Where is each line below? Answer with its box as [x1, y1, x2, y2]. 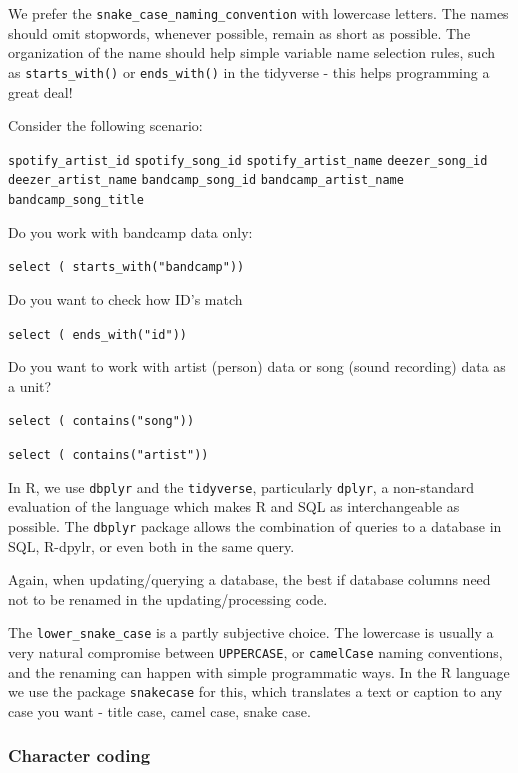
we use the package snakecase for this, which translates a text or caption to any [8, 681, 503, 702]
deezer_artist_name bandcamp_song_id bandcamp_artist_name [8, 173, 404, 188]
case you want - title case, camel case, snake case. [8, 700, 311, 721]
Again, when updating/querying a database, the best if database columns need [8, 569, 491, 590]
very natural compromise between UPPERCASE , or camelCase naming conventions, [8, 642, 503, 662]
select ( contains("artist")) [8, 448, 209, 462]
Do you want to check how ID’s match [8, 288, 243, 309]
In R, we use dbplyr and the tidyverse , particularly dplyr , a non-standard [8, 476, 475, 497]
